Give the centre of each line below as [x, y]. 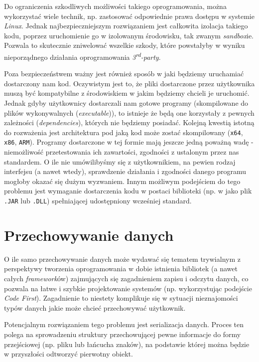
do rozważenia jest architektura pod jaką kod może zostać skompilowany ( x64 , [124, 132]
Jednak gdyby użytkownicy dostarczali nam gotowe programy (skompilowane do [126, 103]
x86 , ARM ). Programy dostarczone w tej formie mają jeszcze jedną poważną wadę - [129, 142]
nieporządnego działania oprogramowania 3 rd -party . [82, 56]
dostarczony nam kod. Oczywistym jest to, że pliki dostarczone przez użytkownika [129, 83]
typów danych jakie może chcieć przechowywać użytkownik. [95, 307]
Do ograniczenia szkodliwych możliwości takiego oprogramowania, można [115, 6]
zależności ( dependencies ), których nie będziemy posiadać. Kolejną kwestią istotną [129, 122]
